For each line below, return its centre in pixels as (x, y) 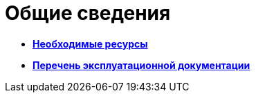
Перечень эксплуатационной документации (141, 65)
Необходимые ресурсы (90, 43)
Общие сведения (88, 13)
